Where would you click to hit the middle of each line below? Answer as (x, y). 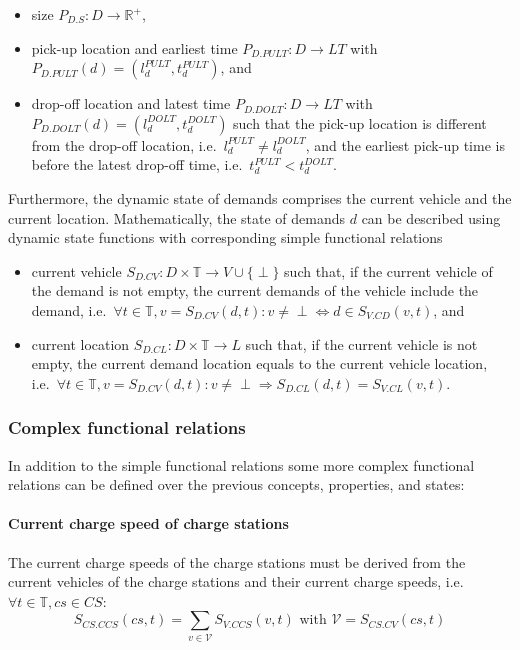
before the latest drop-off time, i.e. (137, 164)
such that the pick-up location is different (360, 122)
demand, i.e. (69, 309)
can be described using (431, 217)
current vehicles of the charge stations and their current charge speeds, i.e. (236, 581)
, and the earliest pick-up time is (405, 144)
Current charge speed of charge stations (148, 523)
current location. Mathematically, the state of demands (177, 217)
